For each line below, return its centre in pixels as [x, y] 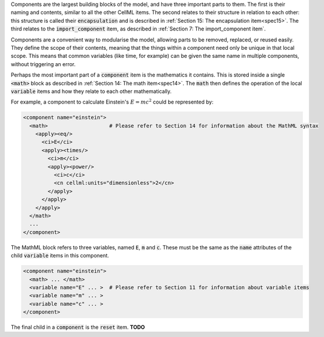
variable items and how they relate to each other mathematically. [91, 91]
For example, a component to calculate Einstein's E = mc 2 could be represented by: [112, 102]
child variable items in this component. [60, 256]
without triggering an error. [43, 64]
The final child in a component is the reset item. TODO [78, 327]
